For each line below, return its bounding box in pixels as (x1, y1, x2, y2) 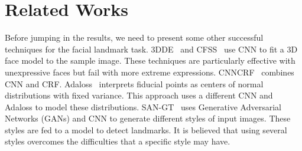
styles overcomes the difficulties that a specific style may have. (5, 135, 230, 147)
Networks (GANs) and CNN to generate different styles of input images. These (5, 112, 291, 124)
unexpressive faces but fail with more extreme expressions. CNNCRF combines (5, 65, 294, 78)
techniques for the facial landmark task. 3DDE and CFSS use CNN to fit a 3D (5, 42, 298, 55)
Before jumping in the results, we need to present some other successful (5, 31, 264, 44)
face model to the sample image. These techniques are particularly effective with (5, 54, 295, 67)
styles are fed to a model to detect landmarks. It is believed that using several (5, 123, 287, 136)
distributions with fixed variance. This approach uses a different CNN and (5, 89, 273, 101)
